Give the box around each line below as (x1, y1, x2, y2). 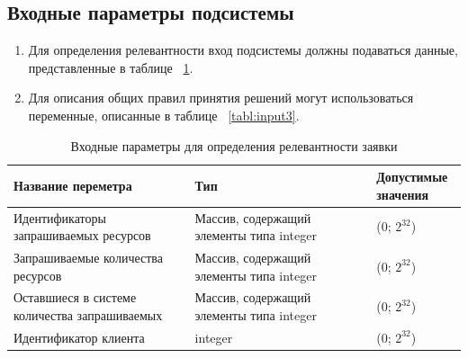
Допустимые (376, 167, 448, 186)
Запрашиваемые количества (13, 248, 163, 267)
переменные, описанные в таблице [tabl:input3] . (28, 105, 300, 124)
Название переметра (13, 175, 132, 194)
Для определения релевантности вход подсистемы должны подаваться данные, (28, 40, 458, 59)
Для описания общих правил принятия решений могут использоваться (28, 88, 414, 107)
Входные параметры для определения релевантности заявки (70, 136, 398, 155)
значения (376, 184, 429, 203)
